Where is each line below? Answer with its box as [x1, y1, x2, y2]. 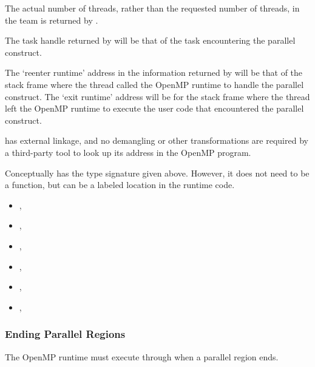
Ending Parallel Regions [5, 326, 126, 342]
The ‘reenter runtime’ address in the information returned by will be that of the [5, 66, 303, 79]
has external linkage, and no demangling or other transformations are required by [5, 134, 308, 147]
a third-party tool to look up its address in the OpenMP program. [5, 146, 251, 158]
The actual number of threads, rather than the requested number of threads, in [5, 2, 300, 14]
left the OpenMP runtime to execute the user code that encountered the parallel [5, 102, 304, 115]
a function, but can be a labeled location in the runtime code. [5, 178, 235, 191]
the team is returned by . [5, 13, 98, 26]
